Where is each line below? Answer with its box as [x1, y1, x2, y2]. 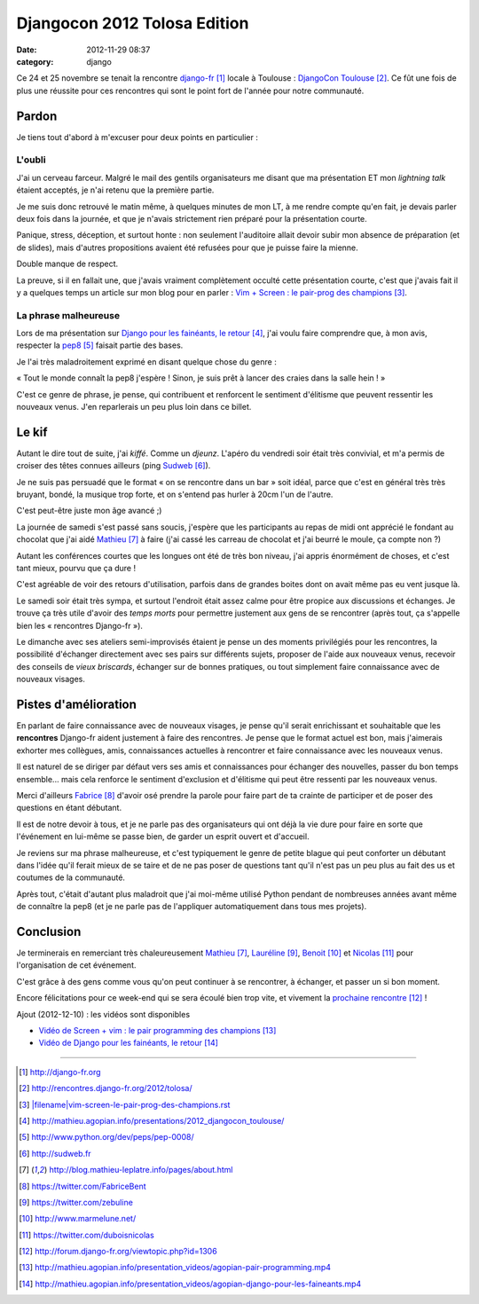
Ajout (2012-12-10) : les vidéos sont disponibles [16, 1009, 191, 1019]
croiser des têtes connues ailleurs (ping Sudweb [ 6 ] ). [16, 460, 211, 471]
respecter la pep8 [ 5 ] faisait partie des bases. [16, 340, 184, 350]
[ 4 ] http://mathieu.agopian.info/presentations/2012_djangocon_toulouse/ [19, 1115, 285, 1126]
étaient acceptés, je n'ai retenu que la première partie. [16, 185, 215, 195]
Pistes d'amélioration [16, 696, 137, 711]
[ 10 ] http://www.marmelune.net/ [19, 1214, 137, 1224]
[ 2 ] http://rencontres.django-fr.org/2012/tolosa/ [19, 1083, 192, 1094]
